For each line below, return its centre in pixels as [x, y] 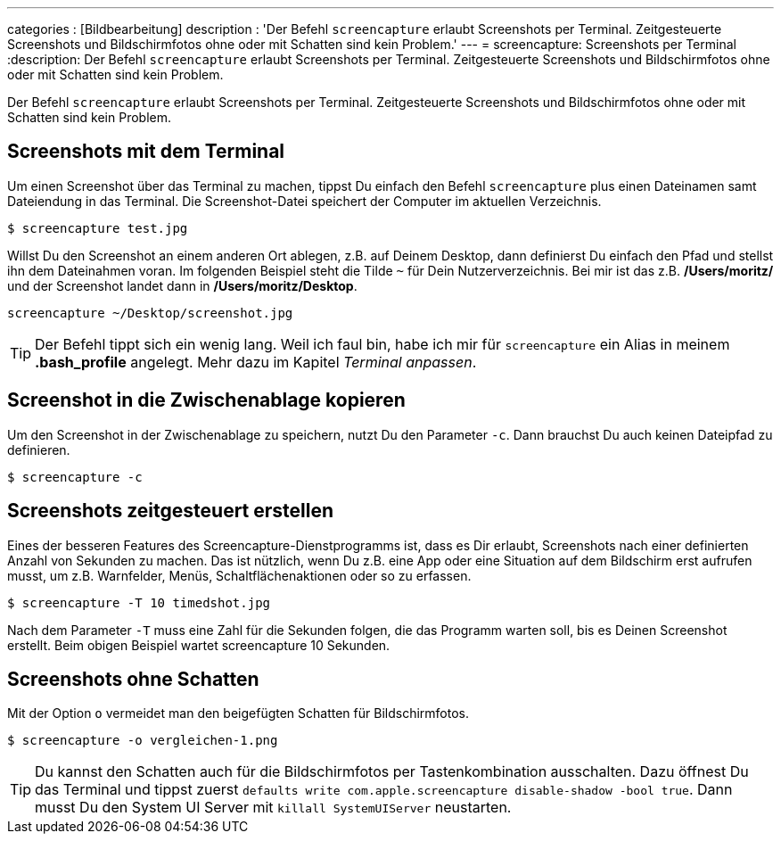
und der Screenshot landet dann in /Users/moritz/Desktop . [182, 285]
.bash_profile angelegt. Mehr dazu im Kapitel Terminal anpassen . [256, 362]
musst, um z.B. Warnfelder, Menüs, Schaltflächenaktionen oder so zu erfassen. [239, 575]
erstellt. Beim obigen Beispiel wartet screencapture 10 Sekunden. [199, 645]
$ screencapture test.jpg [98, 228]
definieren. [39, 449]
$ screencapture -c [75, 477]
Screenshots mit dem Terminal [146, 152]
